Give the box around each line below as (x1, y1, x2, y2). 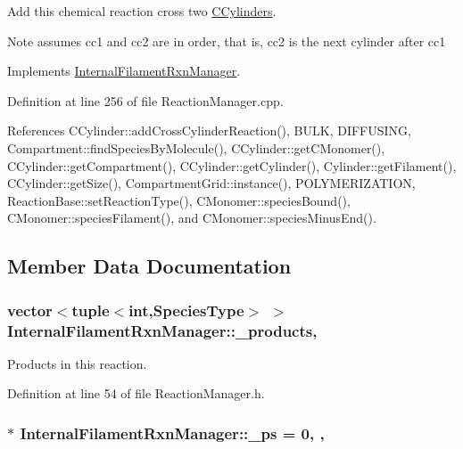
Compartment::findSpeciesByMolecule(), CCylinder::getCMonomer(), (7, 138, 385, 157)
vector (7, 298, 53, 321)
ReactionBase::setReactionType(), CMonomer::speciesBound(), (7, 191, 351, 209)
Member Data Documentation (7, 252, 292, 280)
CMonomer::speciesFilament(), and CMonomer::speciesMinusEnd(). (7, 208, 376, 227)
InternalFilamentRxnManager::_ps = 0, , (20, 421, 325, 444)
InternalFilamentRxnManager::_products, (7, 319, 318, 341)
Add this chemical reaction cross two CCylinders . (7, 2, 277, 20)
